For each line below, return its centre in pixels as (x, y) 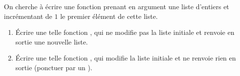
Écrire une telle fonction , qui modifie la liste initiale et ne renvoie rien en (126, 58)
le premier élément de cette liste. (109, 16)
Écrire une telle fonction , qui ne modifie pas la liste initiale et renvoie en (125, 32)
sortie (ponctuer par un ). (54, 67)
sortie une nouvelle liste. (52, 41)
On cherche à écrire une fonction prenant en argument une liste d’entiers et (117, 6)
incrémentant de (28, 16)
